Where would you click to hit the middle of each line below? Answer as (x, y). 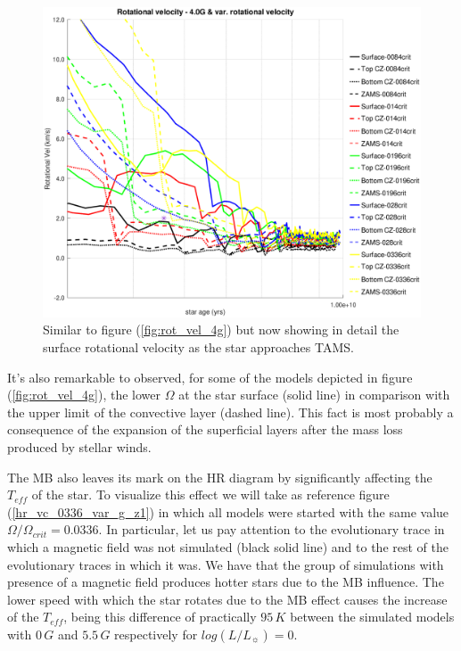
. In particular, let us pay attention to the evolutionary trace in (272, 529)
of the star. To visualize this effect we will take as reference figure (210, 494)
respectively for (156, 634)
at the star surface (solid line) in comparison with (314, 395)
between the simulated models (372, 617)
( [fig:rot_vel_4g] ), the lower (84, 395)
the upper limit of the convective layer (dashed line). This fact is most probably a (230, 412)
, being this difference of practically (160, 617)
